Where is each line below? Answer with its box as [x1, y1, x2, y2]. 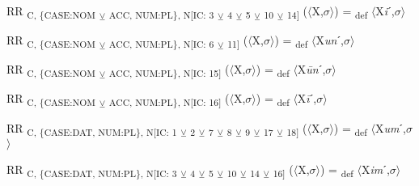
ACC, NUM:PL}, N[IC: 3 [108, 7, 214, 21]
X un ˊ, [315, 32, 344, 49]
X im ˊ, [362, 160, 390, 177]
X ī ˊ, [297, 90, 317, 107]
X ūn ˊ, [297, 61, 326, 78]
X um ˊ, [375, 119, 406, 136]
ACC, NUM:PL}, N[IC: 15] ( [108, 61, 230, 80]
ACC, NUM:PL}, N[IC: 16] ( [108, 90, 230, 109]
